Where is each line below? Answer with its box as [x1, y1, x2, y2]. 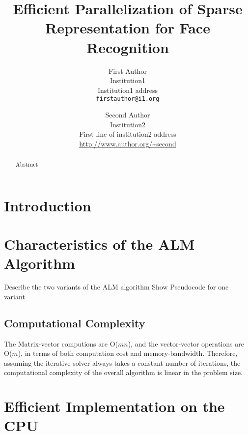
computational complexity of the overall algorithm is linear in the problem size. [4, 367, 243, 377]
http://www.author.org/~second [79, 138, 176, 148]
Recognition [86, 37, 169, 57]
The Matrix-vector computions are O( [4, 338, 118, 348]
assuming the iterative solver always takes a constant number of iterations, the [4, 357, 241, 368]
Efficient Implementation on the [4, 396, 225, 416]
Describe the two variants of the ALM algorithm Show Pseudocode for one [4, 282, 229, 292]
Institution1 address [97, 85, 158, 95]
